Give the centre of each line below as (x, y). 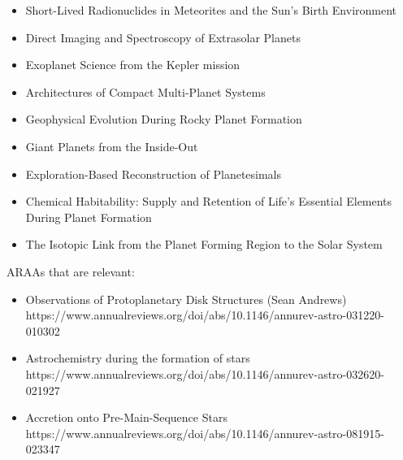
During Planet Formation (89, 217)
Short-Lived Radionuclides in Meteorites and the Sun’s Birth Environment (211, 10)
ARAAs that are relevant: (71, 271)
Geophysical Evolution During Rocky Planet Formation (164, 119)
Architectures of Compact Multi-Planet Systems (145, 91)
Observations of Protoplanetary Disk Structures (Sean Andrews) (186, 299)
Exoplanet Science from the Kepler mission (133, 65)
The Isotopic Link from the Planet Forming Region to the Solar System (204, 244)
